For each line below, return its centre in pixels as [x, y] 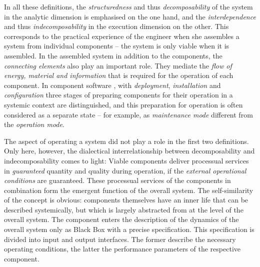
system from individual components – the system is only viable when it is [117, 46]
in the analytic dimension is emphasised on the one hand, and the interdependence [130, 16]
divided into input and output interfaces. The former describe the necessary [120, 239]
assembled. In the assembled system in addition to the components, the [113, 55]
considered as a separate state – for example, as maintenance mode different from [128, 114]
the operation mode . [34, 124]
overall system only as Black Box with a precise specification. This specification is [129, 229]
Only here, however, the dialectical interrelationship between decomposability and [129, 151]
